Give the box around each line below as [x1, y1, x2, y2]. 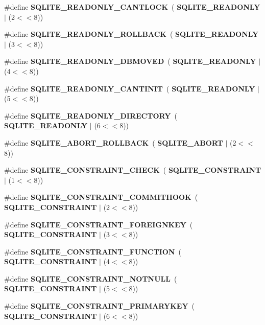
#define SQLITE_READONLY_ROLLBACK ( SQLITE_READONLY [4, 29, 259, 39]
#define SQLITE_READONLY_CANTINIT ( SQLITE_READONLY [4, 83, 255, 94]
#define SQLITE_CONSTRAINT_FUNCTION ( [4, 246, 181, 257]
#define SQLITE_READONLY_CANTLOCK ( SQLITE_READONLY [4, 2, 260, 12]
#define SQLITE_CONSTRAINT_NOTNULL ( [4, 273, 177, 284]
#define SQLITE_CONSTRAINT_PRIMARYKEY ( [4, 300, 195, 311]
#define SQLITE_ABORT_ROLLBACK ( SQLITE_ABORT [4, 137, 223, 148]
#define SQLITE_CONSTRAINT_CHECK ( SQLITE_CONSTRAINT [4, 165, 261, 175]
